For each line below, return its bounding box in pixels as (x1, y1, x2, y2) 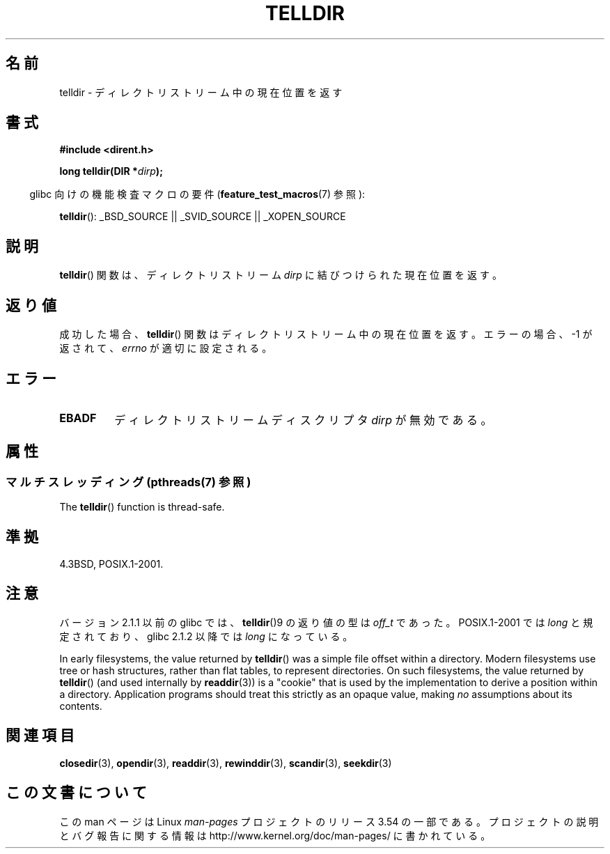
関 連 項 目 (6, 727, 75, 745)
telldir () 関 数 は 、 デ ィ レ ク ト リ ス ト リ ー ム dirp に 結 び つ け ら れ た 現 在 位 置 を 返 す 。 (59, 269, 502, 281)
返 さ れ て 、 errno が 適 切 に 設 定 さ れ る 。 (59, 342, 272, 355)
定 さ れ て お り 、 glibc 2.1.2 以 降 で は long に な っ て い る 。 (59, 630, 353, 642)
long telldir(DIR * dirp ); (59, 165, 163, 178)
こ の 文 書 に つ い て (6, 784, 147, 802)
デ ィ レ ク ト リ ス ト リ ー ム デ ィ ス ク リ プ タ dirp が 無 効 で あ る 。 (114, 412, 492, 427)
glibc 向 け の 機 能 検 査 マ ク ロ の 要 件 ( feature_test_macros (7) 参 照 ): (29, 188, 366, 201)
